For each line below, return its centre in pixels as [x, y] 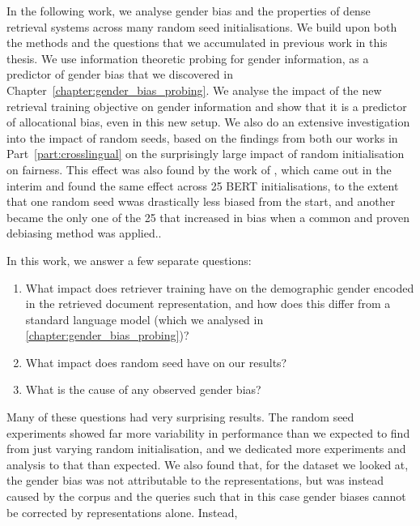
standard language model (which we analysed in [144, 319]
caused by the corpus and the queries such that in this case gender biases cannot [206, 496]
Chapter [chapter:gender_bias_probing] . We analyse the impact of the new [194, 90]
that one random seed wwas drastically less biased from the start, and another [201, 201]
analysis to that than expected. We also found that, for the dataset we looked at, [208, 464]
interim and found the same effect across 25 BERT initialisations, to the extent [203, 185]
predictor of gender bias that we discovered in [120, 74]
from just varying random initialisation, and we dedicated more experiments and [206, 449]
